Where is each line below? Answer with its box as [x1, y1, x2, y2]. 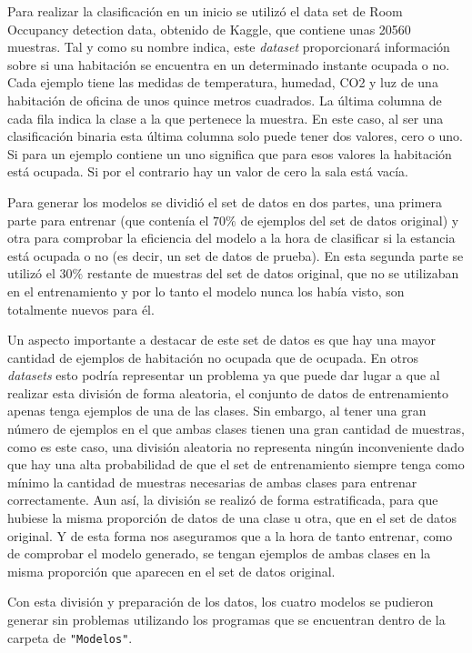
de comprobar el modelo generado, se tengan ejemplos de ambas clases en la [7, 544, 431, 563]
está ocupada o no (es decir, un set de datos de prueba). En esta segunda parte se [7, 246, 464, 265]
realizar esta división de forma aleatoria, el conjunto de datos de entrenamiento [7, 383, 448, 402]
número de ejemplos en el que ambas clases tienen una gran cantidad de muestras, [7, 419, 465, 438]
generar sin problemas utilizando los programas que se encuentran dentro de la [7, 610, 446, 628]
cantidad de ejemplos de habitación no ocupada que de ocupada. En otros [7, 347, 418, 367]
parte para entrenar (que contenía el [7, 210, 209, 229]
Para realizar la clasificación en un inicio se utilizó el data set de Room [7, 2, 403, 20]
